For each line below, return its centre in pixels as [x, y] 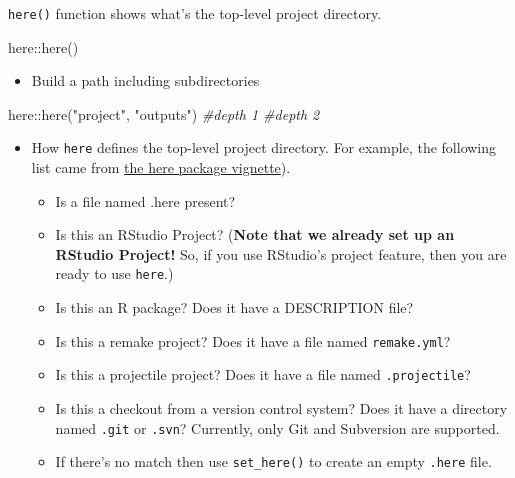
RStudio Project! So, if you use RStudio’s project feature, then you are [281, 253]
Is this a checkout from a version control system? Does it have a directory [281, 408]
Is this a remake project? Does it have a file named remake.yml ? [253, 340]
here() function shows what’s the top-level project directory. [195, 13]
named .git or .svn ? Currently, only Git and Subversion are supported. [277, 427]
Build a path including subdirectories [145, 80]
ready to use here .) [114, 273]
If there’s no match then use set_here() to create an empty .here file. [273, 461]
